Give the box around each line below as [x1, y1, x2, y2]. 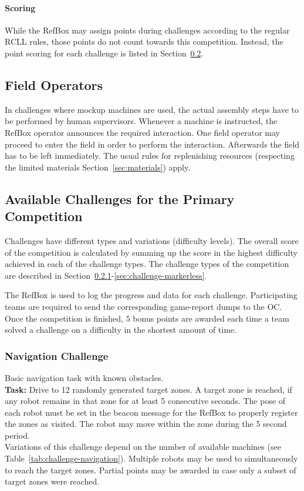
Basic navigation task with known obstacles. [5, 371, 164, 383]
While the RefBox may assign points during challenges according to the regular [5, 24, 290, 36]
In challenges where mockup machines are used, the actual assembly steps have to [5, 103, 299, 115]
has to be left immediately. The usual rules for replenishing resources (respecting [5, 149, 295, 162]
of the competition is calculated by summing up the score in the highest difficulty [5, 246, 298, 258]
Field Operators [5, 75, 103, 93]
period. [5, 429, 30, 441]
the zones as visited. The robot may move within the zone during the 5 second [5, 417, 287, 430]
